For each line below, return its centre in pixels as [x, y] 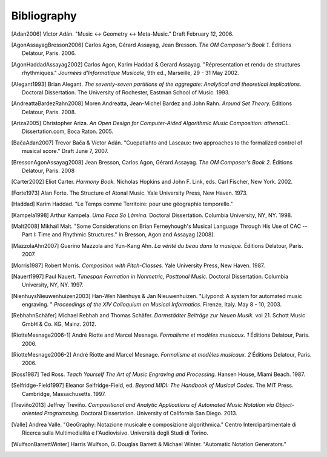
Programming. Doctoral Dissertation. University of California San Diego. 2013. [140, 413]
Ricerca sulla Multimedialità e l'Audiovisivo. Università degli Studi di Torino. [115, 433]
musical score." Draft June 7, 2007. [65, 151]
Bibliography [44, 16]
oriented [32, 413]
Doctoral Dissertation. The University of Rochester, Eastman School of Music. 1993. [126, 92]
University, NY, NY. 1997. [53, 285]
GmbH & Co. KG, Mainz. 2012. [59, 324]
